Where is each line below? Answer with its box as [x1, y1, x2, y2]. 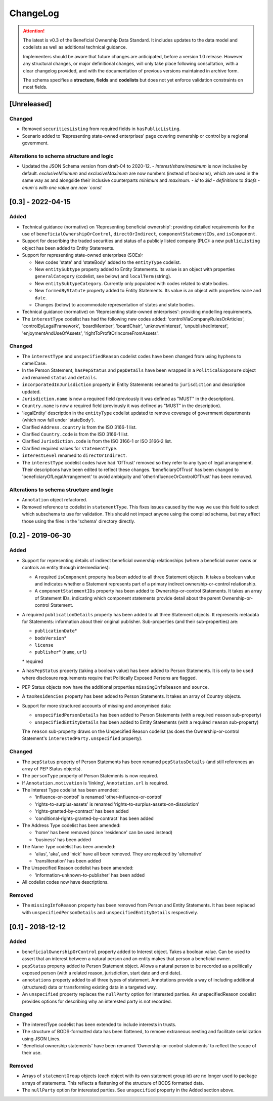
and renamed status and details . [22, 374, 98, 380]
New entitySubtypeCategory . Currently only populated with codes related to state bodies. [34, 280, 229, 286]
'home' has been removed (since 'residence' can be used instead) [34, 830, 173, 836]
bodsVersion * [34, 635, 67, 641]
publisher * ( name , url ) [34, 649, 87, 655]
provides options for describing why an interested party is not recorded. [22, 998, 172, 1004]
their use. [22, 1050, 42, 1056]
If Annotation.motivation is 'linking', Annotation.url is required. [22, 780, 169, 786]
